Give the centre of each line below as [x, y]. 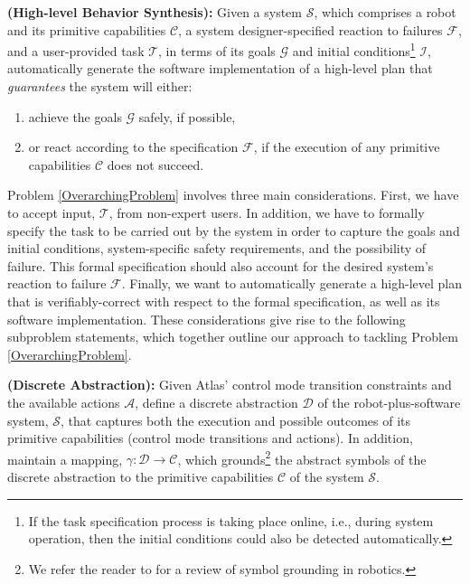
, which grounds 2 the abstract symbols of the [302, 457]
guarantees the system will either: [100, 86]
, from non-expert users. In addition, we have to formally [267, 212]
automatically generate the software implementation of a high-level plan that [220, 68]
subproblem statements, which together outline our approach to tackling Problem [233, 337]
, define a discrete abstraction [216, 402]
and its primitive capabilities [87, 29]
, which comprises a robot [385, 12]
